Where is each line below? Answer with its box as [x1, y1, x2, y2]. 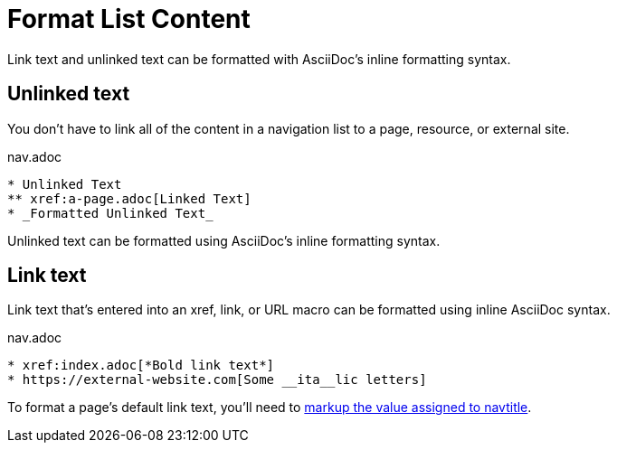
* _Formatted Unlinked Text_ [7, 205, 214, 220]
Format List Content [7, 4, 251, 34]
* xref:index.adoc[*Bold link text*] [7, 358, 275, 373]
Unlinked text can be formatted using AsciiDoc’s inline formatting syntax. [7, 232, 441, 248]
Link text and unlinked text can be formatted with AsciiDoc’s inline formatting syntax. [7, 51, 511, 67]
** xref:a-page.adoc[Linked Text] [7, 191, 252, 206]
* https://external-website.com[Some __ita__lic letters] [7, 372, 427, 388]
